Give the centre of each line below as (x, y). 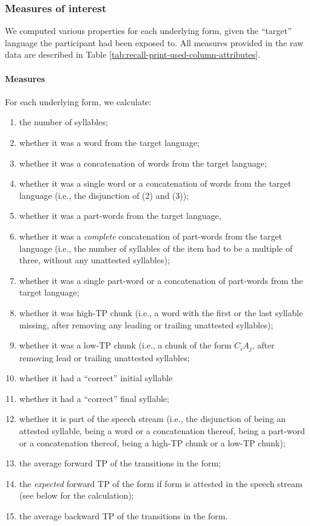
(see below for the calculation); (76, 495)
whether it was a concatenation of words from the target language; (143, 163)
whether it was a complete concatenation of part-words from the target (151, 236)
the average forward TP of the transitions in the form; (120, 463)
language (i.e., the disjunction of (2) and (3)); (104, 195)
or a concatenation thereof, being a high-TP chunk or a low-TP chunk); (152, 442)
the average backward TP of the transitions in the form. (123, 515)
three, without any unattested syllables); (94, 260)
